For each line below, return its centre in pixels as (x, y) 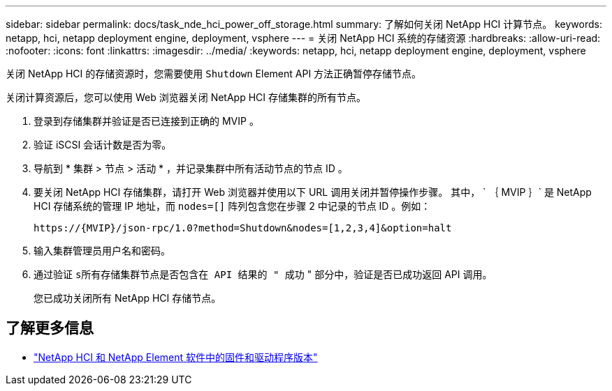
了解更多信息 (50, 328)
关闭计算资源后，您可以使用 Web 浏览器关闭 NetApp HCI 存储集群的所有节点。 (186, 97)
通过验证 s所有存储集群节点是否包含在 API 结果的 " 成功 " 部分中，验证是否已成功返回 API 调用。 (263, 274)
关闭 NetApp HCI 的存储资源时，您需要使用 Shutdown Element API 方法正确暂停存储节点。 (214, 74)
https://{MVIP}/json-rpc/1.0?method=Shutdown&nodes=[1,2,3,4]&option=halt (243, 228)
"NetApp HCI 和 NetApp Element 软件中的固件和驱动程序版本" (176, 357)
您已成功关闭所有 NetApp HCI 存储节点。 (127, 298)
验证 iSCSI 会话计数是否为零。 (103, 145)
